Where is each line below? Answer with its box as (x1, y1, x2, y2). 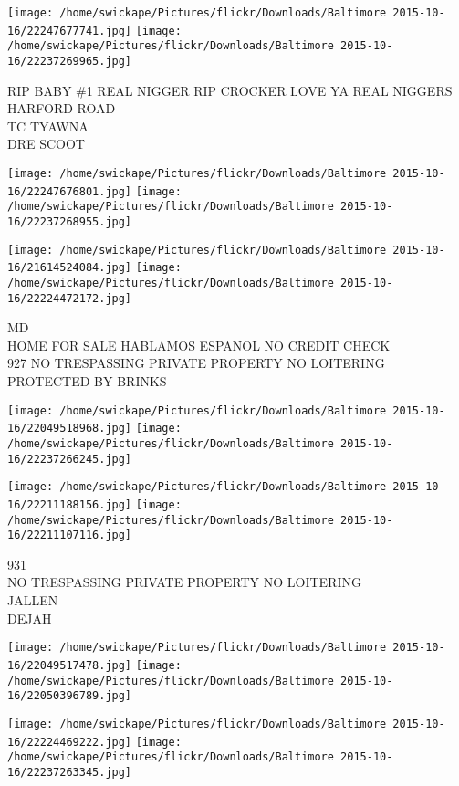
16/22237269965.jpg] (7, 54, 132, 68)
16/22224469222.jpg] (7, 735, 132, 749)
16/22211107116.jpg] (7, 529, 132, 542)
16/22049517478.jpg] (7, 658, 132, 672)
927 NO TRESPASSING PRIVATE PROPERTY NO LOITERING (7, 353, 385, 372)
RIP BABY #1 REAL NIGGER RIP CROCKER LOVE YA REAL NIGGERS (7, 80, 453, 100)
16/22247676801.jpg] (7, 184, 132, 198)
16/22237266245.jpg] (7, 452, 132, 466)
